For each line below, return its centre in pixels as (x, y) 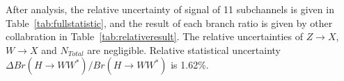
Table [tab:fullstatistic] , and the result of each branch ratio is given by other (169, 22)
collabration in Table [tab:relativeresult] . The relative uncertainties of (155, 36)
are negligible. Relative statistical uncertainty (184, 49)
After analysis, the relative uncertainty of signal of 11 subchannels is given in (170, 9)
